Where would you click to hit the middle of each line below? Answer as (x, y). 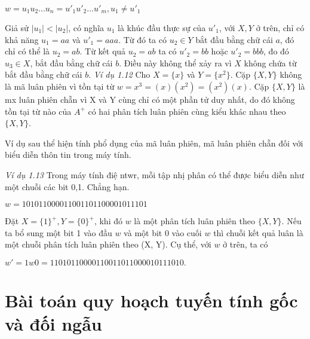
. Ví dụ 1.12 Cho (119, 74)
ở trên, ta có (245, 244)
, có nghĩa (86, 28)
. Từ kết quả (103, 51)
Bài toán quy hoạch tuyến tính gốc (151, 300)
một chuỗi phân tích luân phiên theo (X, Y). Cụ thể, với (108, 244)
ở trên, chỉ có (280, 28)
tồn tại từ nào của (38, 111)
